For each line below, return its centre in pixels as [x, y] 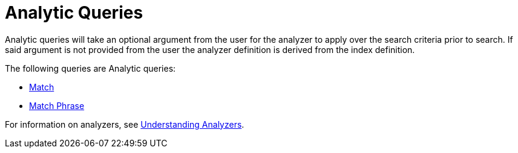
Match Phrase [57, 105]
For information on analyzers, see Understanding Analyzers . [125, 124]
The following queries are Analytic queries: [90, 68]
